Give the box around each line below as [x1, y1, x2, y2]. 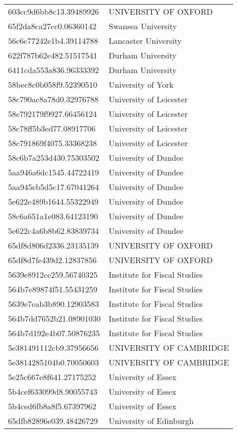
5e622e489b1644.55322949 [8, 196, 99, 207]
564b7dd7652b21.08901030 [8, 313, 101, 324]
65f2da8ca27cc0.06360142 [8, 20, 97, 32]
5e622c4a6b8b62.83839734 [8, 225, 99, 236]
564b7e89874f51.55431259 [8, 283, 98, 295]
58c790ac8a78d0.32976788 [8, 93, 99, 105]
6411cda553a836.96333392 [8, 64, 99, 76]
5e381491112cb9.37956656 [8, 342, 99, 353]
